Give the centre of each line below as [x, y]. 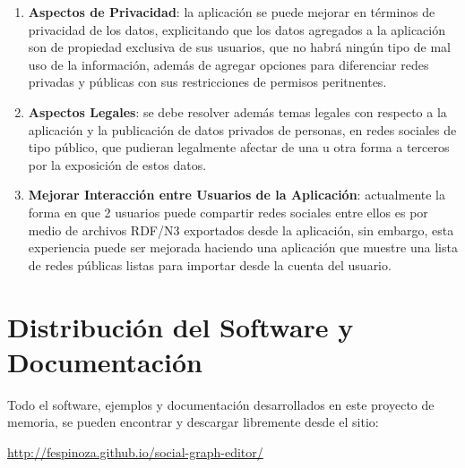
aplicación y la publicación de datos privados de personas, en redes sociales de [242, 129]
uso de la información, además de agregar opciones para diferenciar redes [228, 64]
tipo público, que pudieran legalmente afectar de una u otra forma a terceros [239, 147]
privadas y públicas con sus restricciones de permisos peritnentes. [207, 82]
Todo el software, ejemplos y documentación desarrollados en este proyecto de [221, 404]
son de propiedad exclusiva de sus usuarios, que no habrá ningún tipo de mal [239, 47]
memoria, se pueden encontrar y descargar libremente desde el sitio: [193, 422]
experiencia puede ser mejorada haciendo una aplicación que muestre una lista [243, 247]
